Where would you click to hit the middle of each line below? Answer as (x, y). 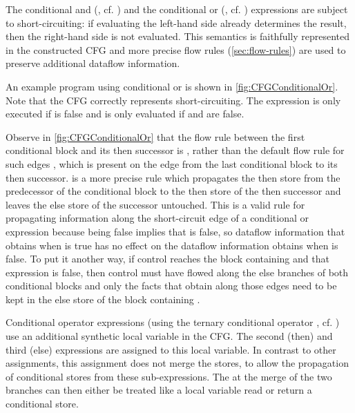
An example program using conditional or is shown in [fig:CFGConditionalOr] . (172, 86)
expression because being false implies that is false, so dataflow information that (175, 231)
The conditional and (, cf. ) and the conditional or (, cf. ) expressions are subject (177, 9)
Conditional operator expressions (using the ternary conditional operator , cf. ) (173, 322)
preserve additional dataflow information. (93, 63)
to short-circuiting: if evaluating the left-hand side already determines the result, (176, 22)
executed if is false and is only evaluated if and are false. (125, 114)
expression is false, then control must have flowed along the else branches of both (177, 272)
